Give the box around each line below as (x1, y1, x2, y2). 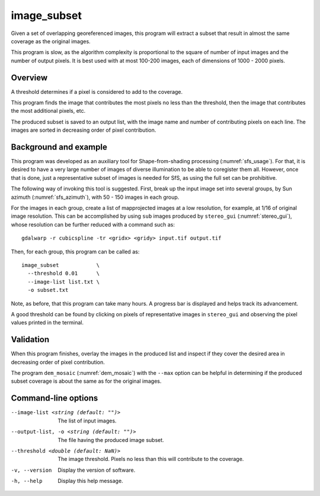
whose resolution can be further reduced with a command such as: (11, 221, 175, 228)
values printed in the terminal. (11, 319, 84, 326)
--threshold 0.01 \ (27, 270, 100, 277)
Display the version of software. (57, 466, 136, 473)
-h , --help (11, 478, 43, 485)
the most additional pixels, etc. (11, 107, 86, 115)
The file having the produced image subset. (57, 436, 164, 443)
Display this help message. (57, 478, 124, 485)
